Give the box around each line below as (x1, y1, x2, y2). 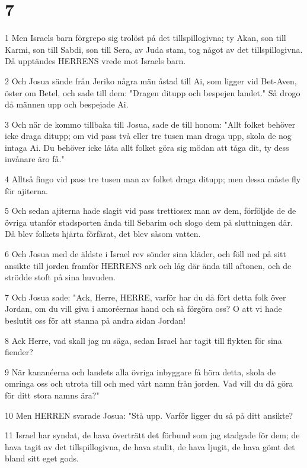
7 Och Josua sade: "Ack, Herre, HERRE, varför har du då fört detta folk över (5, 290, 286, 303)
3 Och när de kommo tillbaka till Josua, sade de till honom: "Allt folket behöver (5, 118, 296, 130)
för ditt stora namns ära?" (5, 388, 100, 401)
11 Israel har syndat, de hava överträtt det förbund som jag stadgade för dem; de (5, 429, 300, 441)
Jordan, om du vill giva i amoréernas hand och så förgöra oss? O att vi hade (5, 302, 282, 315)
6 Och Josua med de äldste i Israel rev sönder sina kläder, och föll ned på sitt (5, 248, 286, 260)
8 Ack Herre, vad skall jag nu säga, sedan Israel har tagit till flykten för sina (5, 334, 282, 346)
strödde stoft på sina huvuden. (5, 271, 116, 283)
